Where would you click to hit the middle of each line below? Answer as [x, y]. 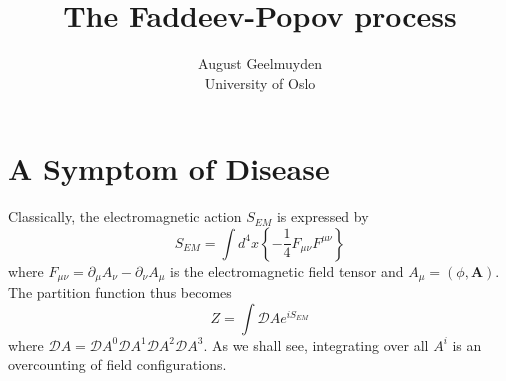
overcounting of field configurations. [117, 364]
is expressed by [322, 216]
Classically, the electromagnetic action [125, 216]
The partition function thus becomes [120, 292]
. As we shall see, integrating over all [316, 344]
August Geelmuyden [260, 63]
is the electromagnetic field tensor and [287, 270]
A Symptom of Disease [169, 168]
